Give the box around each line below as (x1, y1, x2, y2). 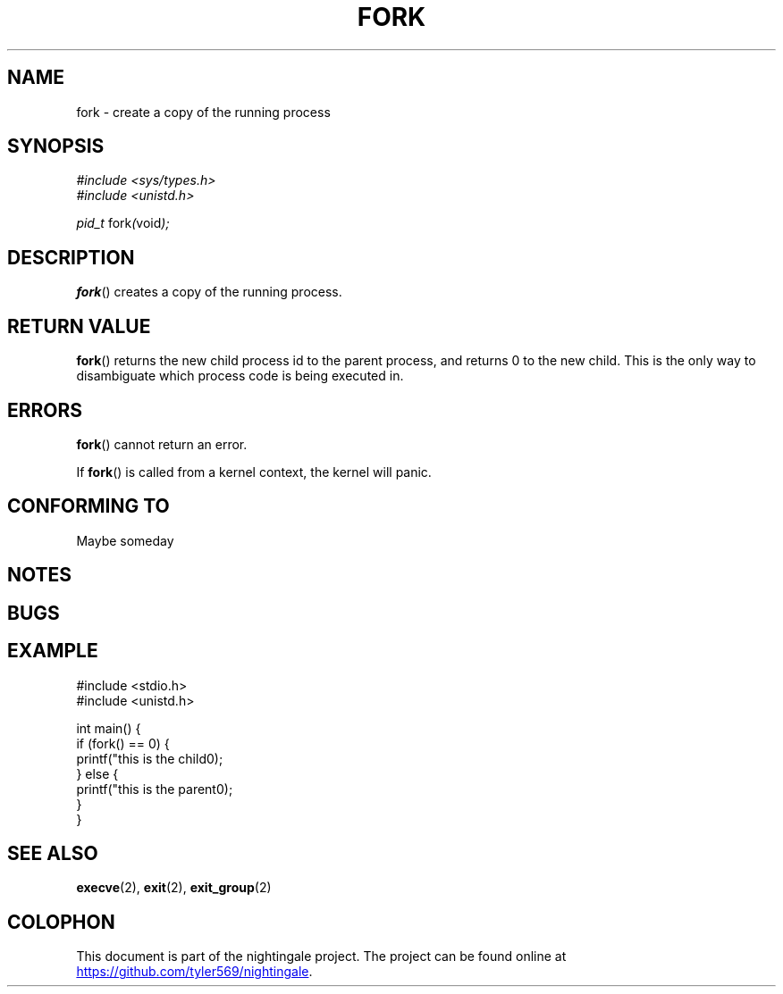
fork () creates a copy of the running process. (76, 284, 342, 300)
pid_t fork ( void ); (76, 215, 170, 231)
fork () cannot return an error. (76, 436, 248, 452)
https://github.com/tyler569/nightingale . (76, 964, 313, 980)
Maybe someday (76, 532, 174, 548)
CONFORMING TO (7, 495, 170, 518)
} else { (76, 765, 119, 781)
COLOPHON (7, 910, 115, 933)
